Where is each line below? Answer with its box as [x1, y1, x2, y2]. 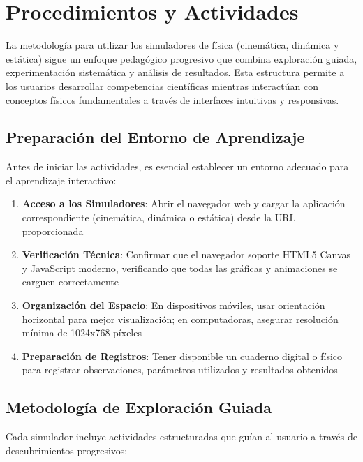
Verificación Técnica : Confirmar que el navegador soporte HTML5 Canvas [22, 247, 351, 262]
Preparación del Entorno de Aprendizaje [6, 126, 305, 148]
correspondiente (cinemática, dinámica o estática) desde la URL [22, 210, 296, 225]
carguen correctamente [22, 274, 119, 289]
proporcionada [22, 223, 84, 238]
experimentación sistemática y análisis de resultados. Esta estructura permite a [6, 65, 345, 80]
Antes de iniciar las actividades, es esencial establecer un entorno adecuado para [6, 159, 349, 174]
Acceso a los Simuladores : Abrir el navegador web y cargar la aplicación [22, 196, 346, 211]
